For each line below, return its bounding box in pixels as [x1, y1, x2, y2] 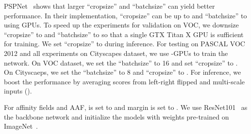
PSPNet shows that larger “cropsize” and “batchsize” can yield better [4, 1, 215, 11]
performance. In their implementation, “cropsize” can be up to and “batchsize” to [4, 10, 247, 20]
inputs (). [4, 86, 32, 96]
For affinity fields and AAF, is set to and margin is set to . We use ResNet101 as [4, 102, 248, 112]
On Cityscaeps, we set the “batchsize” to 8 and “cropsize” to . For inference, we [4, 67, 241, 77]
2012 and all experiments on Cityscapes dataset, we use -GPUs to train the [4, 48, 228, 58]
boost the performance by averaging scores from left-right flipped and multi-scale [4, 76, 245, 86]
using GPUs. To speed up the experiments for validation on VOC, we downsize [4, 20, 239, 30]
